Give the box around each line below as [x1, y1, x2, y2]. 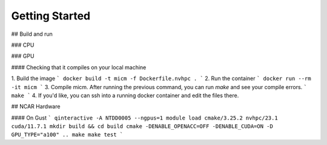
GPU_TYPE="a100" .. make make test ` [11, 131, 124, 138]
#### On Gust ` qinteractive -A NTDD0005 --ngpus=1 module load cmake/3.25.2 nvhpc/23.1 [11, 114, 278, 121]
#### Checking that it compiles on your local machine [11, 64, 147, 71]
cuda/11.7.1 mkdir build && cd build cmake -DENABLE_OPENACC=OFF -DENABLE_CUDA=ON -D [11, 123, 274, 130]
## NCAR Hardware [11, 103, 61, 110]
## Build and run [11, 30, 53, 38]
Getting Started [11, 9, 91, 22]
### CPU [11, 41, 35, 49]
